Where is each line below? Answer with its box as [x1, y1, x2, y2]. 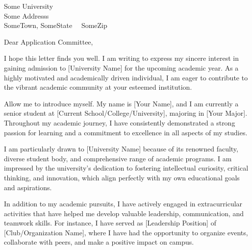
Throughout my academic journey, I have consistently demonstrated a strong [4, 117, 235, 127]
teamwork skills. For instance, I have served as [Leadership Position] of [4, 218, 216, 228]
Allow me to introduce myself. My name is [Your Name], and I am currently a [4, 98, 239, 108]
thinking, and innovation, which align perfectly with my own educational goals [4, 172, 240, 182]
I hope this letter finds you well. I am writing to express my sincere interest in [4, 53, 239, 63]
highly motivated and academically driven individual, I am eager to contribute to [4, 72, 248, 82]
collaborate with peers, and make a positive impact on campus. [4, 237, 194, 247]
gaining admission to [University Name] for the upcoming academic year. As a [4, 62, 239, 73]
